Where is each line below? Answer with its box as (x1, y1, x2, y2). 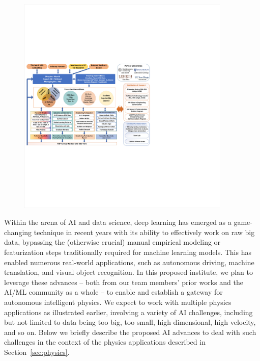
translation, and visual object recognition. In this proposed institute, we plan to (4, 267, 253, 277)
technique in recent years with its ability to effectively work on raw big (34, 226, 255, 237)
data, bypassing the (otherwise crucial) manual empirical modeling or (4, 237, 221, 247)
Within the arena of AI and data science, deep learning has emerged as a (4, 217, 232, 227)
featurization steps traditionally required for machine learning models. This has (4, 246, 251, 257)
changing (4, 226, 32, 237)
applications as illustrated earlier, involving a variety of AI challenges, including (4, 306, 253, 317)
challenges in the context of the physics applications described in (4, 337, 206, 347)
